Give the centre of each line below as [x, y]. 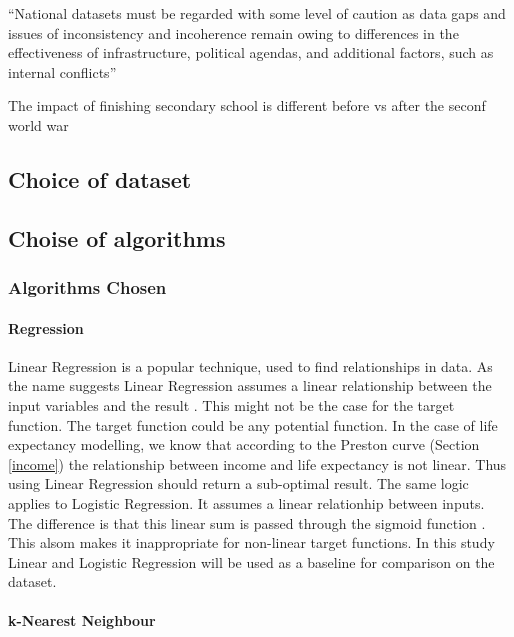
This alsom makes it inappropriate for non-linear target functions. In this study [251, 542]
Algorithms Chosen [87, 287]
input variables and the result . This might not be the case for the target [231, 404]
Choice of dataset [100, 178]
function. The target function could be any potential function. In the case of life [253, 424]
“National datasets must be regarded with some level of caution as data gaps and [257, 13]
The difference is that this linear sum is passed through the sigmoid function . [247, 522]
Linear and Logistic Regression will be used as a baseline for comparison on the [251, 561]
